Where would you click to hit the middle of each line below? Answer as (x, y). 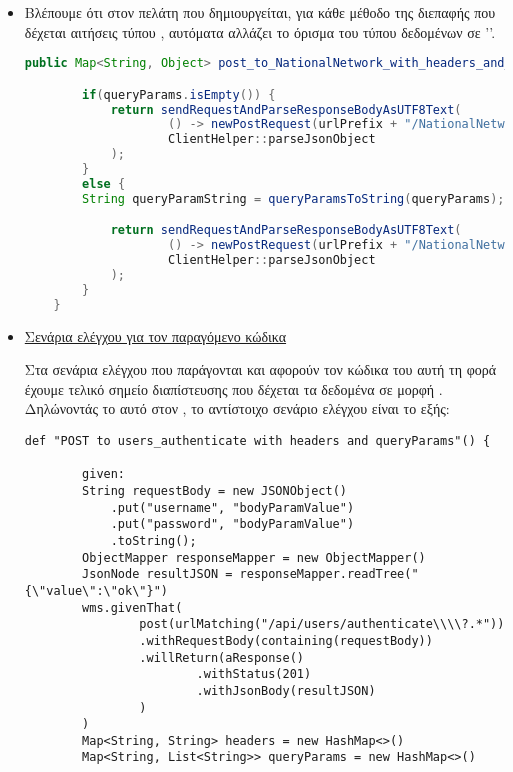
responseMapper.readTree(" (329, 574)
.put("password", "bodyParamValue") (232, 524)
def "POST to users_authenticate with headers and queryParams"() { (257, 441)
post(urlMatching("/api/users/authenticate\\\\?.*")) (322, 624)
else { (104, 183)
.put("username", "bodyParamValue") (232, 507)
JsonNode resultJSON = (157, 574)
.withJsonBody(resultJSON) (286, 690)
